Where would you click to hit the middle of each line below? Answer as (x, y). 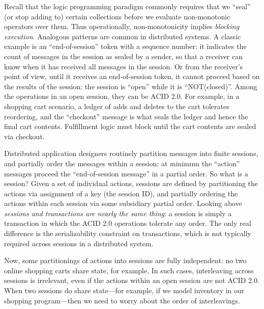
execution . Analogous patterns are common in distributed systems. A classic (123, 36)
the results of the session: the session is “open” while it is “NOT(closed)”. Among (131, 86)
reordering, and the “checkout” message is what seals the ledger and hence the (126, 116)
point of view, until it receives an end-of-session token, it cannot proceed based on (132, 76)
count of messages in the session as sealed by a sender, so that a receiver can (123, 56)
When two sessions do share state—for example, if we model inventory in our (124, 290)
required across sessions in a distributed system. (79, 243)
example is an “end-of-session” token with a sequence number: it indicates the (125, 46)
